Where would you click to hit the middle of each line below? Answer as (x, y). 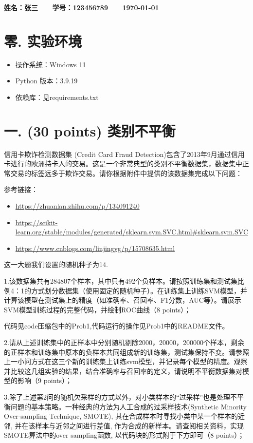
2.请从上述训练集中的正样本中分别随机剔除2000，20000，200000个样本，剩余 (124, 342)
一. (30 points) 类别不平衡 (90, 130)
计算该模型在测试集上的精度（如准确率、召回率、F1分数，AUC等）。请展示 (123, 300)
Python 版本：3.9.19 (46, 81)
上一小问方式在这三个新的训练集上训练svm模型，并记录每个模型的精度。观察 (126, 361)
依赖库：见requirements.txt (57, 97)
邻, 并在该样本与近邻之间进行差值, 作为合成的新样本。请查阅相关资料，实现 (124, 425)
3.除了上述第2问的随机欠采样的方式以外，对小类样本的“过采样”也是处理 (117, 396)
